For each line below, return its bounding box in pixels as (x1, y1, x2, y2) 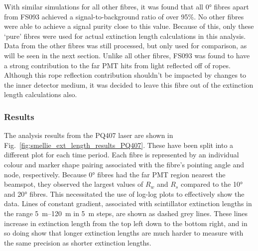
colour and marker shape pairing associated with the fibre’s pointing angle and (4, 159, 244, 169)
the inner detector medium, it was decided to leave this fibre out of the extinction (4, 79, 254, 90)
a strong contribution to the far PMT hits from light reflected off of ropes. (4, 60, 231, 70)
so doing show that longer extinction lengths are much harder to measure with (4, 228, 244, 238)
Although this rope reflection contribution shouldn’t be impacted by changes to (4, 70, 247, 80)
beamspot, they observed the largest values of (4, 179, 143, 189)
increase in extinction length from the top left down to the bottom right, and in (4, 218, 248, 228)
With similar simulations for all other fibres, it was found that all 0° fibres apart (4, 1, 249, 11)
